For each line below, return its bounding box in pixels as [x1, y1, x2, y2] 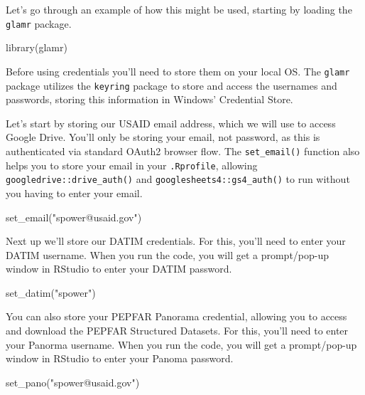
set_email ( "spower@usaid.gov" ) [6, 209, 142, 224]
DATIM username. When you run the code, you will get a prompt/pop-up [6, 247, 329, 262]
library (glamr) [6, 40, 67, 55]
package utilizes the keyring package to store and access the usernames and [6, 78, 337, 93]
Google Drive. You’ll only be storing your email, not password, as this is [6, 130, 320, 144]
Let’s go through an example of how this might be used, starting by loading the [6, 2, 352, 16]
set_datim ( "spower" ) [6, 285, 96, 300]
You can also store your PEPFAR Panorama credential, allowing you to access [6, 309, 347, 324]
